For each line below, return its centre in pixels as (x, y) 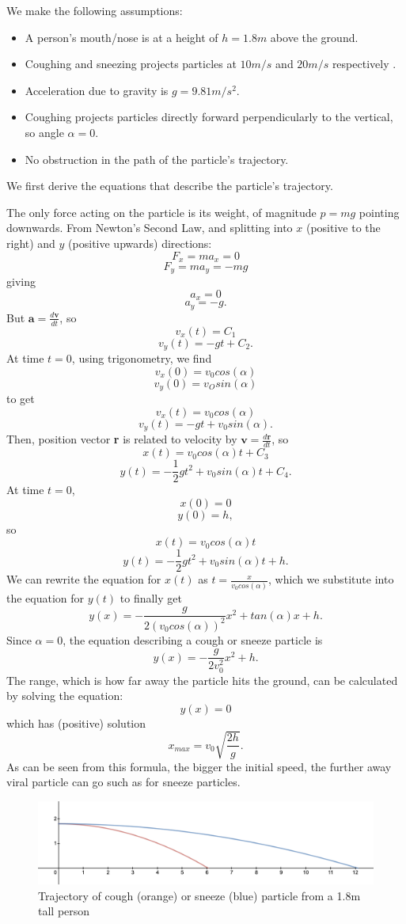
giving (21, 281)
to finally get (151, 597)
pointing (379, 212)
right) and (31, 243)
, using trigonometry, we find (142, 358)
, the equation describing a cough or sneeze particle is (193, 639)
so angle (44, 132)
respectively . (364, 64)
